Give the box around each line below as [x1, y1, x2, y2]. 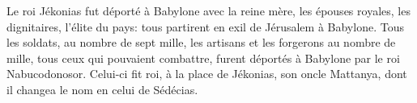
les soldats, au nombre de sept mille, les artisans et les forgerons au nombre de [6, 34, 396, 51]
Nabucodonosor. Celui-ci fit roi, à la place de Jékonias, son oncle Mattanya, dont [6, 65, 407, 82]
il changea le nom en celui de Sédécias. [6, 80, 198, 97]
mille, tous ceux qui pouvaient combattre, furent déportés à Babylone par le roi [6, 49, 400, 66]
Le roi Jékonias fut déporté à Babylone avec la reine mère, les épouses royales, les [6, 2, 411, 19]
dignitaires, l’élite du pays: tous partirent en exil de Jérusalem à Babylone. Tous [6, 18, 404, 35]
